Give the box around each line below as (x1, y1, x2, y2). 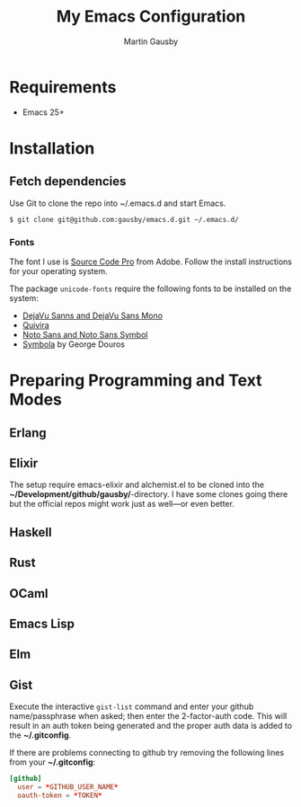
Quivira (22, 319, 49, 330)
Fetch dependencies (9, 173, 127, 190)
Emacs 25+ (22, 106, 65, 118)
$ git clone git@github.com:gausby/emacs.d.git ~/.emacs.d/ (9, 215, 240, 224)
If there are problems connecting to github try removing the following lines (9, 748, 285, 758)
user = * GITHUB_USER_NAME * (17, 783, 119, 792)
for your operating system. (9, 265, 108, 276)
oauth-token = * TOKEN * (17, 791, 102, 800)
